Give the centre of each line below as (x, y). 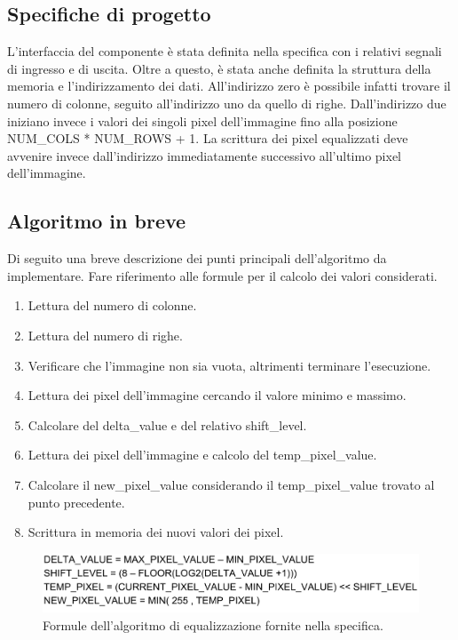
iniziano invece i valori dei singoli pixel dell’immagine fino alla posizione (202, 120)
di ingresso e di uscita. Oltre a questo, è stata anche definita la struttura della (219, 68)
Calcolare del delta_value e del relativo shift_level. (167, 424)
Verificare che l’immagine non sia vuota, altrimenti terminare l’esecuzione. (229, 365)
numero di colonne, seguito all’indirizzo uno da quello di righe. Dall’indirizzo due (227, 103)
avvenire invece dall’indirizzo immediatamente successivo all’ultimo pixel (205, 155)
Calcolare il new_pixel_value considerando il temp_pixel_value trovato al (231, 484)
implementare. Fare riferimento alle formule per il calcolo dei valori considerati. (222, 275)
